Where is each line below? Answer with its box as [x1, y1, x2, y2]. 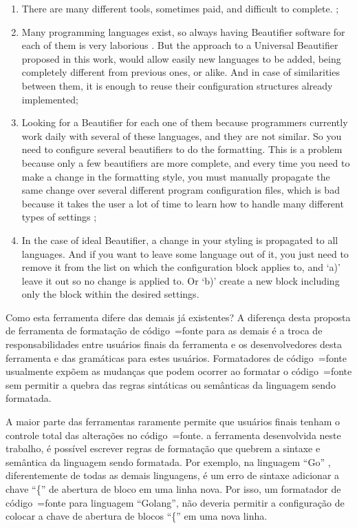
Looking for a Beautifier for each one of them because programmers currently [21, 115, 348, 130]
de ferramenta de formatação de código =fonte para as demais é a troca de [6, 323, 323, 338]
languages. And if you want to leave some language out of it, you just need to [21, 246, 349, 261]
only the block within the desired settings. [21, 287, 199, 301]
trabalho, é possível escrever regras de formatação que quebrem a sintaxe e [6, 441, 321, 456]
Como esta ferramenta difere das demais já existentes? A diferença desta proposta [6, 309, 351, 324]
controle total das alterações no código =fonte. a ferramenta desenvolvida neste [6, 427, 341, 442]
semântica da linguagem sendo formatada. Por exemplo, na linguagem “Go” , [6, 454, 331, 469]
